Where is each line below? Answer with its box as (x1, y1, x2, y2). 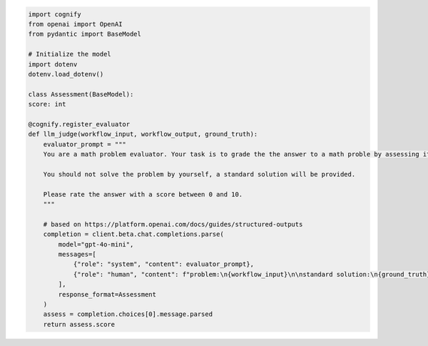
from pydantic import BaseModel (28, 30, 142, 39)
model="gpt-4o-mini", (58, 240, 134, 248)
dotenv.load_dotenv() (28, 70, 104, 78)
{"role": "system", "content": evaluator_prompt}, (73, 260, 255, 268)
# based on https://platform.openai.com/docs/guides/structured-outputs (43, 220, 303, 228)
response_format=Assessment (58, 290, 157, 298)
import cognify (28, 10, 81, 18)
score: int (28, 100, 66, 109)
